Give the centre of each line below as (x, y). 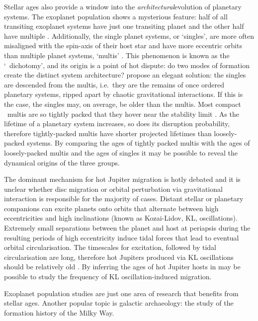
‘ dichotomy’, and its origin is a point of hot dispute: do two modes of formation (127, 65)
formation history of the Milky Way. (59, 312)
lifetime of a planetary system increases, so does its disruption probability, (117, 123)
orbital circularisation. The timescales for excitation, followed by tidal (110, 247)
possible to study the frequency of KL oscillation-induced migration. (108, 277)
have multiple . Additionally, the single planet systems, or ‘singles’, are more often (129, 36)
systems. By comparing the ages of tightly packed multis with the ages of (138, 143)
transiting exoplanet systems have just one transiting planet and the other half (124, 26)
